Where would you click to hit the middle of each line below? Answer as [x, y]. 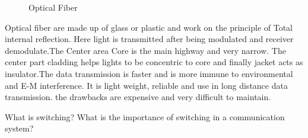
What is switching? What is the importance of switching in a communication [145, 116]
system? [19, 128]
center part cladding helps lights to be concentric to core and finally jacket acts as [154, 62]
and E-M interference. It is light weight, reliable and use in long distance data [146, 85]
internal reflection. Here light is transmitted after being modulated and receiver [149, 39]
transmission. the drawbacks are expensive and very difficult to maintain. [138, 97]
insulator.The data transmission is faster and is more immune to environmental [149, 73]
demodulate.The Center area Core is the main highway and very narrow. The [145, 50]
